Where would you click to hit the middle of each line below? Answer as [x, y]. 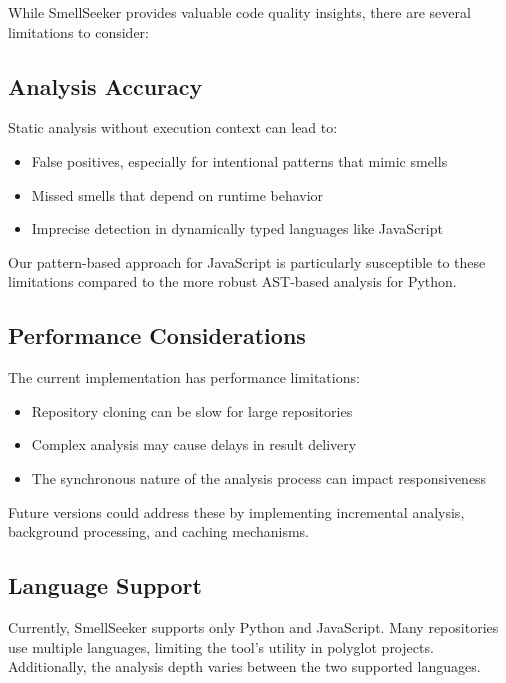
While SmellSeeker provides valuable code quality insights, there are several [239, 12]
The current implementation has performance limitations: [184, 377]
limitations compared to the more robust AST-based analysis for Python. [232, 281]
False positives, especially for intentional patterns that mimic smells [239, 160]
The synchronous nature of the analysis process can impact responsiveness [259, 477]
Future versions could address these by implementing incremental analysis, [236, 511]
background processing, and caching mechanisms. [158, 531]
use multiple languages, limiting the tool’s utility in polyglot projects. [221, 646]
